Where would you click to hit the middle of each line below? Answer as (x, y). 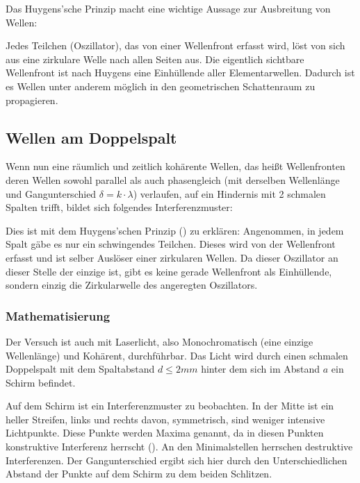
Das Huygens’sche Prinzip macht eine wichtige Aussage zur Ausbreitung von (168, 8)
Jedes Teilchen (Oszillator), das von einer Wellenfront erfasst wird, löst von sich (175, 45)
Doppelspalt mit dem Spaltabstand (80, 369)
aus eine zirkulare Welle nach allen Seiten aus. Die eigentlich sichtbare (155, 59)
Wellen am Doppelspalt (91, 137)
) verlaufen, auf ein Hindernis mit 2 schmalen (229, 193)
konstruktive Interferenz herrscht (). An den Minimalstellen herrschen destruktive (179, 447)
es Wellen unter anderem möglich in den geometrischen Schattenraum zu (161, 86)
